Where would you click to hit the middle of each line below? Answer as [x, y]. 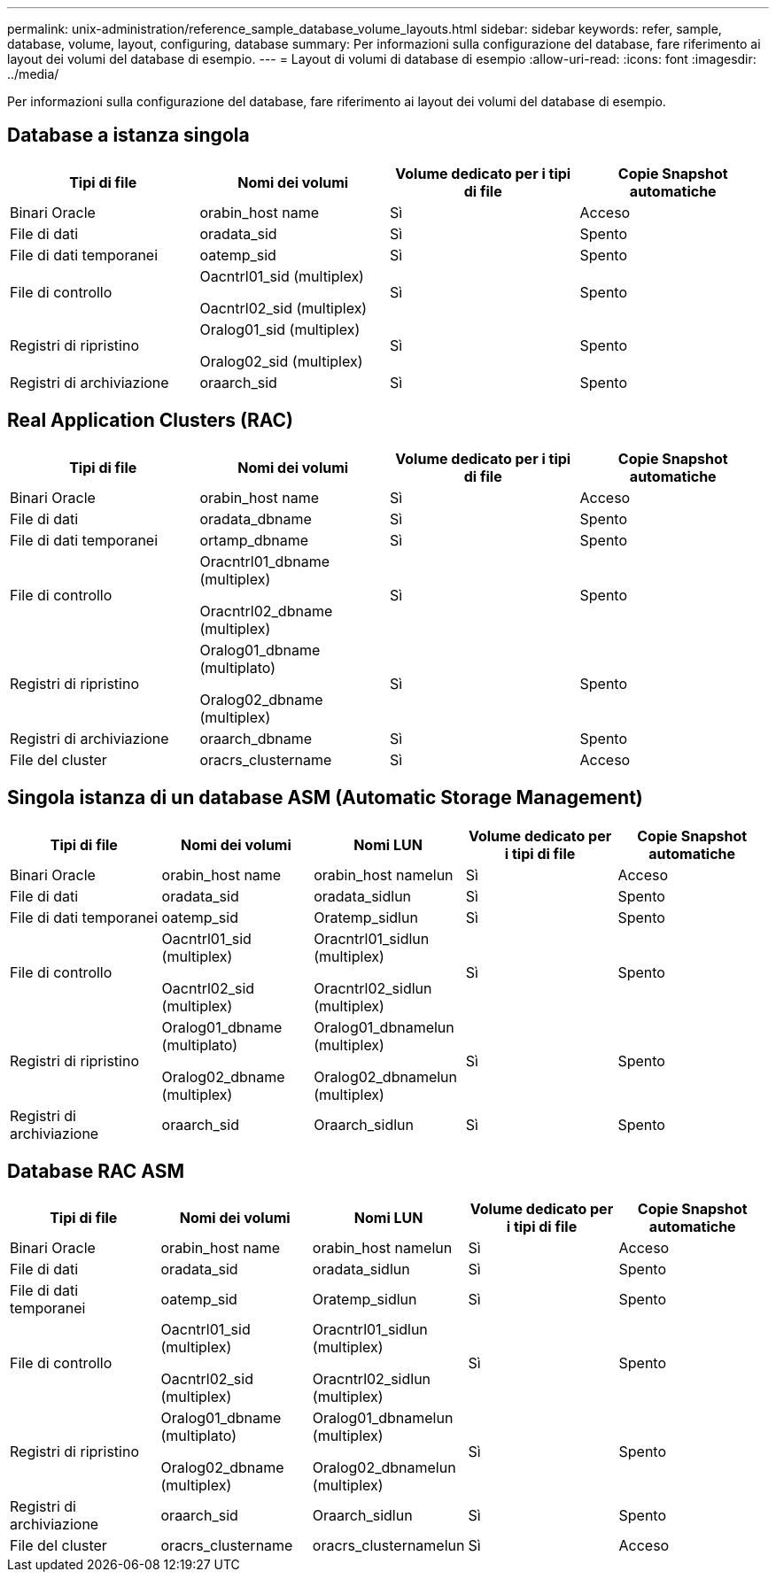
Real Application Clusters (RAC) [150, 421]
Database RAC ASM [96, 1171]
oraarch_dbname [256, 738]
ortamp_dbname [254, 540]
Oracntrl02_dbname [266, 611]
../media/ [33, 74]
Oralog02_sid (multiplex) [281, 361]
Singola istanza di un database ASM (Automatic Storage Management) [325, 798]
